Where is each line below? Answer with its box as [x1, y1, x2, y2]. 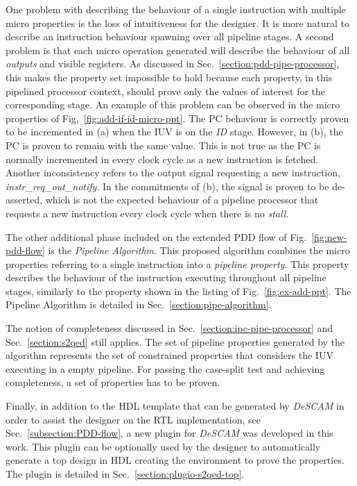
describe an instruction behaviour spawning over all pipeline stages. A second [6, 29, 334, 44]
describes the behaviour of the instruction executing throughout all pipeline [6, 270, 326, 285]
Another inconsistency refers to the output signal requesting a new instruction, [6, 165, 340, 180]
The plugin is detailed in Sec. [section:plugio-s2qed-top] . [6, 467, 245, 480]
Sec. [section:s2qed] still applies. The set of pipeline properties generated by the [6, 334, 345, 349]
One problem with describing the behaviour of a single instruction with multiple [6, 2, 346, 16]
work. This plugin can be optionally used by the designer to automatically [6, 439, 321, 453]
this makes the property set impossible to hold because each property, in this [6, 69, 333, 84]
